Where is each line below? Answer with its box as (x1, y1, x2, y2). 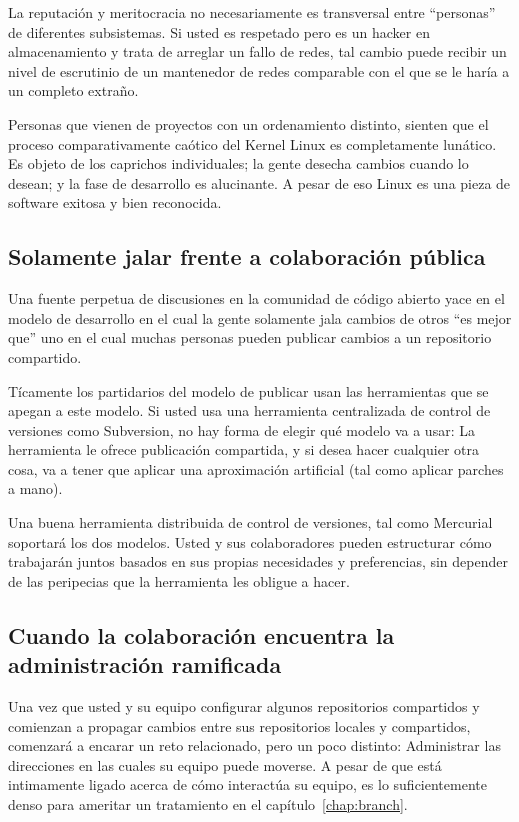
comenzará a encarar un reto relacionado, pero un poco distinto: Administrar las (8, 735, 501, 756)
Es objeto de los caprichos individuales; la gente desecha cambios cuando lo (8, 153, 469, 174)
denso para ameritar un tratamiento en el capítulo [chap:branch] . (8, 794, 408, 815)
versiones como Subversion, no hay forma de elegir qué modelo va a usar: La (8, 419, 475, 440)
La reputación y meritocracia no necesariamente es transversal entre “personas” (8, 2, 496, 22)
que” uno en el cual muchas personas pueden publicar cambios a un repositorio (8, 327, 492, 348)
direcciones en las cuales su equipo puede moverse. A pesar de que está (8, 754, 442, 775)
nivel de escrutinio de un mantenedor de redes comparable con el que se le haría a (8, 60, 510, 81)
